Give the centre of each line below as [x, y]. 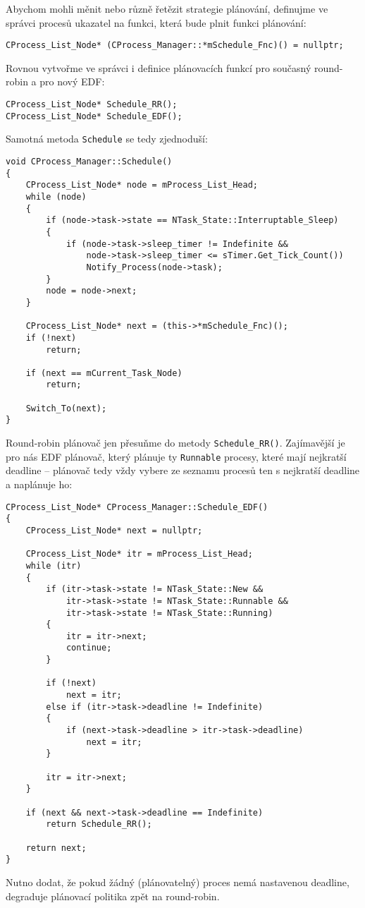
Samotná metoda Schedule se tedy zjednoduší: [107, 139]
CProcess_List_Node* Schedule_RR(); [92, 105]
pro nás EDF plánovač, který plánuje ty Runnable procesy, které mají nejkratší [176, 456]
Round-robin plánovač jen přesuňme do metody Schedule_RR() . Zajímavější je [175, 443]
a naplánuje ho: [39, 484]
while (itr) [54, 565]
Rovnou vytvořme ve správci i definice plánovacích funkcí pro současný [159, 67]
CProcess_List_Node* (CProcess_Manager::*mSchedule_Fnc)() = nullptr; [175, 46]
